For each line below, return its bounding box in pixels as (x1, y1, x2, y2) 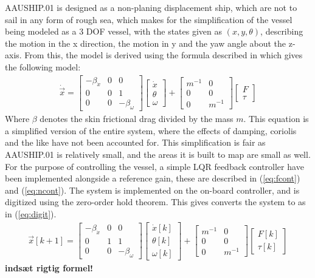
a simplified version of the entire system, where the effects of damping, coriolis (5, 124, 297, 137)
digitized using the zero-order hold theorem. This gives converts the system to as (5, 195, 306, 208)
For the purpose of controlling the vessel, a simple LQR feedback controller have (5, 160, 304, 172)
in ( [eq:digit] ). (5, 208, 57, 220)
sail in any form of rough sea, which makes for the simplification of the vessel (5, 13, 292, 25)
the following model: (5, 60, 81, 73)
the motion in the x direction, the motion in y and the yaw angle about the (5, 36, 286, 49)
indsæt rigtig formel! (5, 261, 94, 274)
